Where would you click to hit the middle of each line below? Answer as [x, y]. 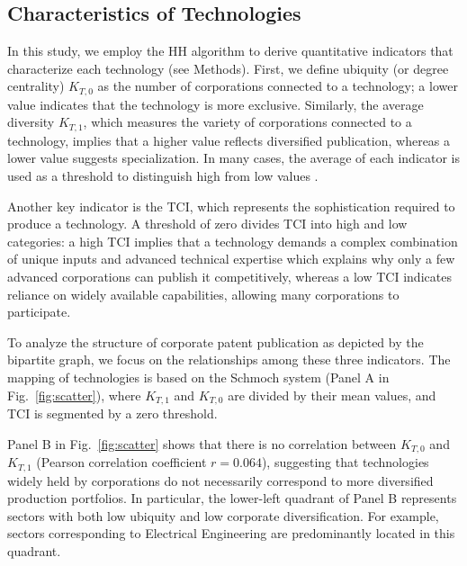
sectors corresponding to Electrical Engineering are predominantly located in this [231, 533]
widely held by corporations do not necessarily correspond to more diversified [220, 480]
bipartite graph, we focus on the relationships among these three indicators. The [229, 359]
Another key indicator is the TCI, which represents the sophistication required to [231, 206]
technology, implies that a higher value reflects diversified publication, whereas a [229, 140]
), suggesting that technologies [345, 462]
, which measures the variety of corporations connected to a [247, 122]
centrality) [36, 86]
